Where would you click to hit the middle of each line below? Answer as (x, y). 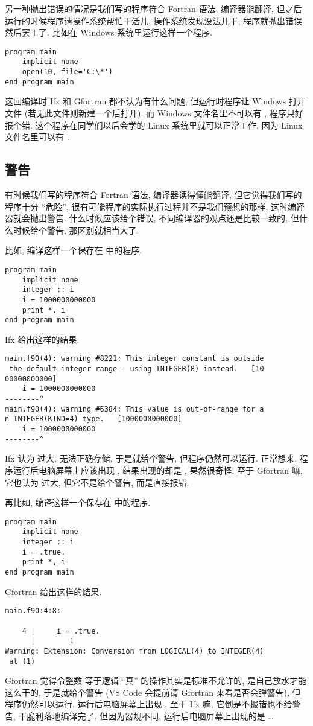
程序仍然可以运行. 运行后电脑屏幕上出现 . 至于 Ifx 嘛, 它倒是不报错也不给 (149, 704)
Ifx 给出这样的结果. (42, 339)
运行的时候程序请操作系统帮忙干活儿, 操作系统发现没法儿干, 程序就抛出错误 (154, 20)
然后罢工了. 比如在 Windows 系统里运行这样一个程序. (109, 32)
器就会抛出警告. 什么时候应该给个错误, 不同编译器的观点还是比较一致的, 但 (152, 218)
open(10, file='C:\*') (67, 72)
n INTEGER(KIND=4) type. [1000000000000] (93, 419)
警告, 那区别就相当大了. (93, 230)
